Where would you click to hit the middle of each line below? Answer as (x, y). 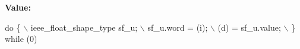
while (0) (21, 39)
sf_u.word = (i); (178, 27)
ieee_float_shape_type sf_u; (84, 27)
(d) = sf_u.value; (249, 27)
